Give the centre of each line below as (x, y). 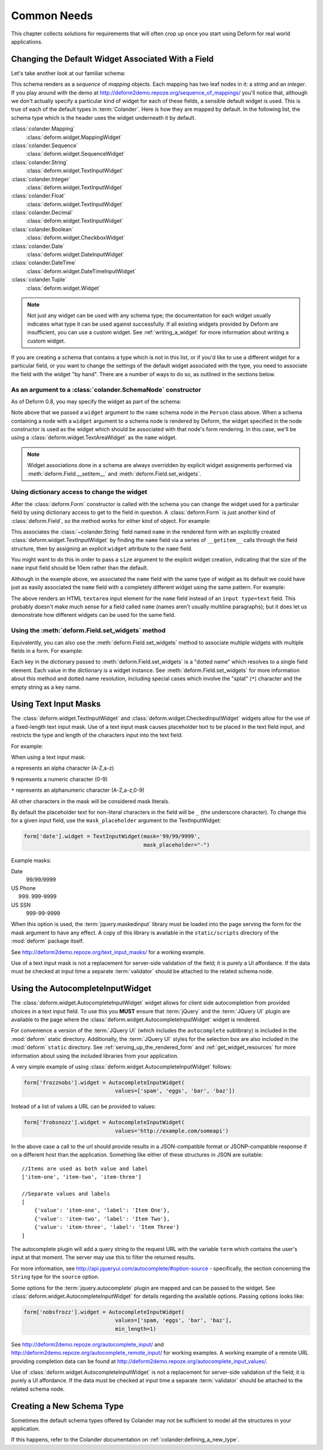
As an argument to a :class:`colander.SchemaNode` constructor (106, 389)
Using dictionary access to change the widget (79, 492)
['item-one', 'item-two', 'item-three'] (82, 1177)
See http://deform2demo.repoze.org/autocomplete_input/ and (87, 1344)
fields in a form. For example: (47, 650)
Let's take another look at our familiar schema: (68, 73)
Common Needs (52, 16)
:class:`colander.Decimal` (42, 213)
